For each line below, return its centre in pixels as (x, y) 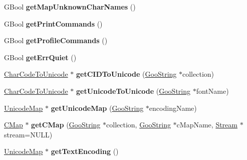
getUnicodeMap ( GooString (97, 108)
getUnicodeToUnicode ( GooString (133, 91)
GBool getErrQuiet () (40, 57)
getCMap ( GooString (66, 125)
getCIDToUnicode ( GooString (126, 74)
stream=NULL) (28, 134)
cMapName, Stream (207, 125)
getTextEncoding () (85, 151)
